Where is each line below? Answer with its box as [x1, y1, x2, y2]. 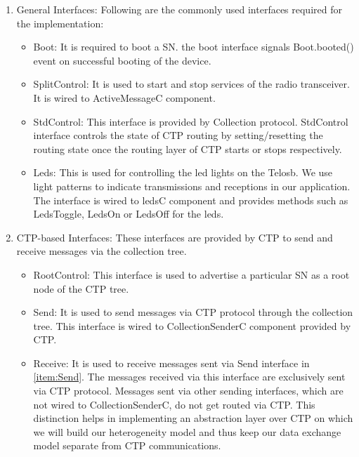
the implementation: [16, 15, 104, 30]
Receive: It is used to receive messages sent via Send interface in [33, 355, 310, 370]
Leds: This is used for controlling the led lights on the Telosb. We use [33, 165, 333, 180]
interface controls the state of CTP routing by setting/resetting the [33, 128, 323, 143]
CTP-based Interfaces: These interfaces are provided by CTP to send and [16, 230, 333, 244]
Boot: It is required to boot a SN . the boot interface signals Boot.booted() [33, 39, 354, 54]
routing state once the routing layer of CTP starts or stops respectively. [33, 141, 342, 156]
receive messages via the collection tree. [16, 244, 187, 258]
